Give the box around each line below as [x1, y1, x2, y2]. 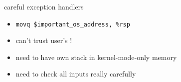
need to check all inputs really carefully [15, 68, 136, 79]
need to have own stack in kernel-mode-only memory [15, 51, 177, 62]
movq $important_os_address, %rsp [15, 20, 130, 28]
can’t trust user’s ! [15, 35, 72, 45]
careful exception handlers [4, 1, 84, 11]
